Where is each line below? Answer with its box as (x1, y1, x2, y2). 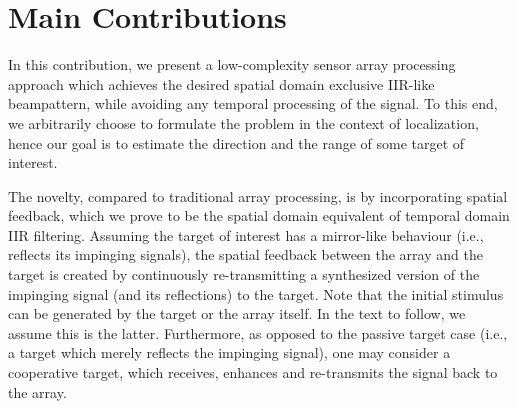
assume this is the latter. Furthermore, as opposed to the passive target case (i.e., (8, 322, 508, 343)
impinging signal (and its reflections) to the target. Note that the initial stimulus (8, 283, 504, 304)
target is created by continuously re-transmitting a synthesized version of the (8, 264, 480, 285)
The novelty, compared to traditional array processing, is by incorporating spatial (8, 185, 508, 206)
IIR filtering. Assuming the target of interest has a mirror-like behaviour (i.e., (8, 224, 484, 245)
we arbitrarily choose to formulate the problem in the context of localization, (8, 112, 479, 133)
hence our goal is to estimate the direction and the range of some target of (8, 132, 465, 153)
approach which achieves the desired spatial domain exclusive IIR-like (8, 73, 435, 94)
